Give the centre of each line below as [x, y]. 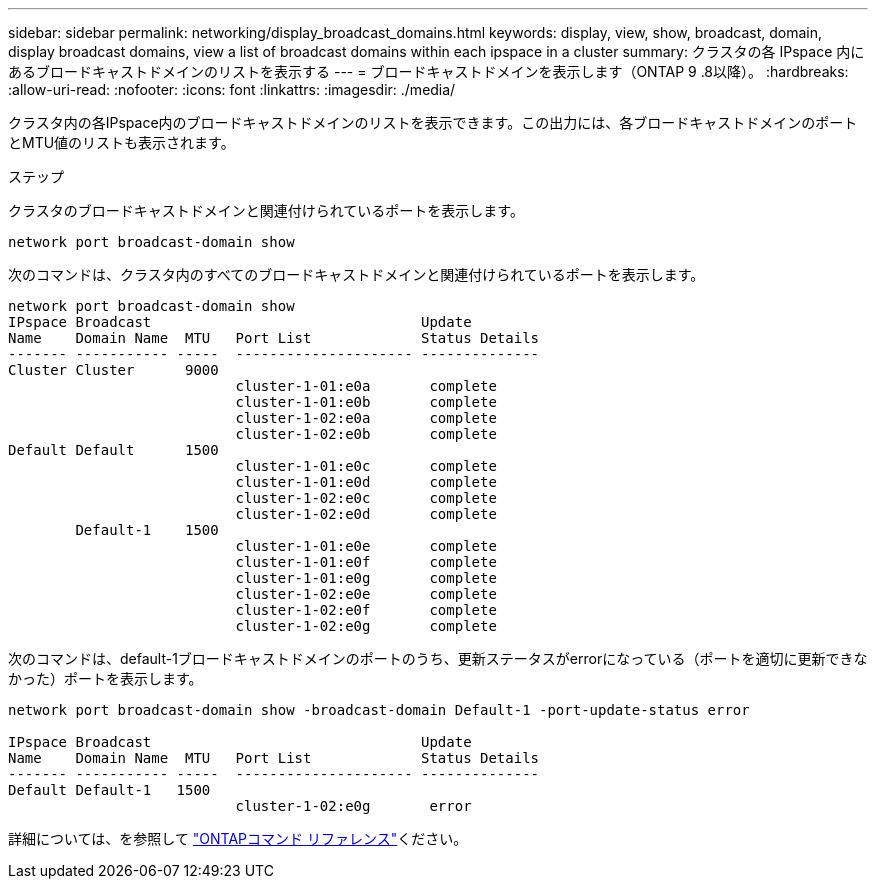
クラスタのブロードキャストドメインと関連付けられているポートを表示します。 [266, 210]
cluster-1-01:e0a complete [366, 386]
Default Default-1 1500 [109, 790]
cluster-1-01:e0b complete [366, 402]
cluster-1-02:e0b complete [366, 434]
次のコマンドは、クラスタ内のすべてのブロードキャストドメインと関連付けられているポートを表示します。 [356, 274]
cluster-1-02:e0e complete [366, 594]
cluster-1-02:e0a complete [366, 418]
